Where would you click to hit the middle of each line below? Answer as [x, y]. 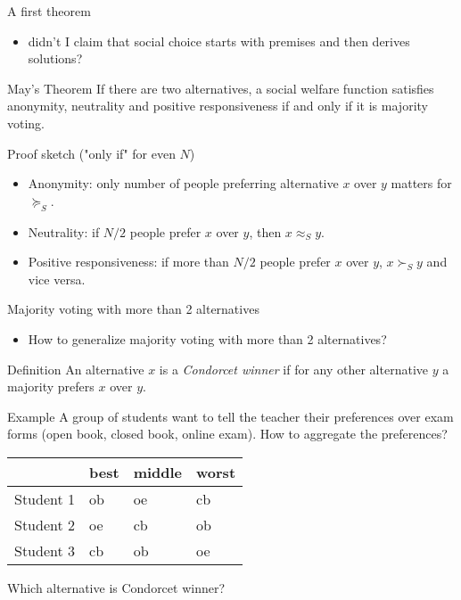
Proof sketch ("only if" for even [91, 153]
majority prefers [51, 386]
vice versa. [57, 279]
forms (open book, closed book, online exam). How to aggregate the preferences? [227, 434]
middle [158, 472]
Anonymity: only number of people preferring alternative [183, 183]
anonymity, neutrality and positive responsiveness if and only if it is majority [218, 106]
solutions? [55, 58]
